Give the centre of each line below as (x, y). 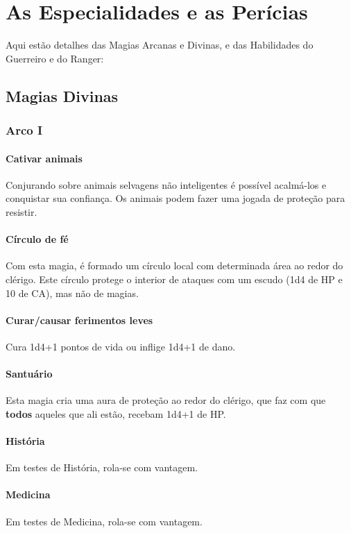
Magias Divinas (62, 95)
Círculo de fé (37, 239)
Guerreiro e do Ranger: (55, 58)
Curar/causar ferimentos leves (79, 320)
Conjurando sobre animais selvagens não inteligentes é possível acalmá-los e (166, 184)
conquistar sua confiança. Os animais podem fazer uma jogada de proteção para (175, 198)
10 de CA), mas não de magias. (72, 293)
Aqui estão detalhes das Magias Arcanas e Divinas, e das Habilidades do (160, 45)
